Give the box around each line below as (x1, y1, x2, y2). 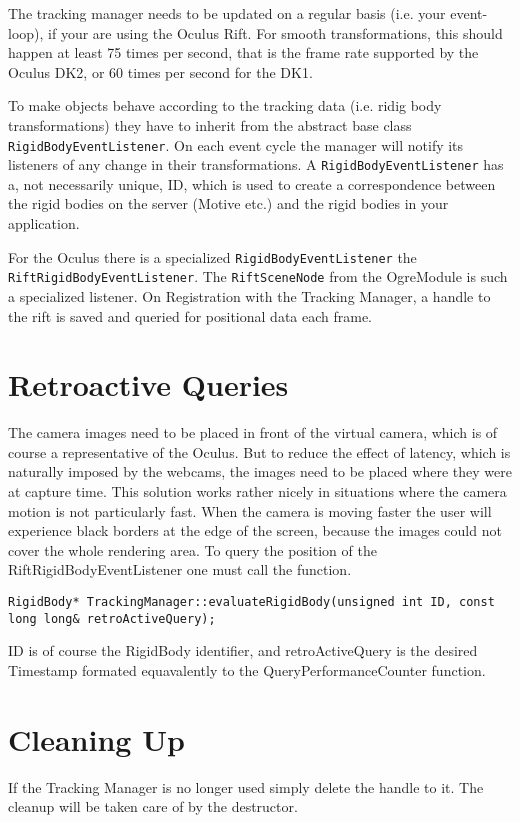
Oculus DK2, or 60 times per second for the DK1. (8, 61, 313, 82)
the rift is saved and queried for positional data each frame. (8, 305, 373, 326)
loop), (8, 22, 44, 43)
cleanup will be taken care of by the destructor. (8, 796, 298, 817)
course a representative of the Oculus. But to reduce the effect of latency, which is (8, 441, 511, 462)
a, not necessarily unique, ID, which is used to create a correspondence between (8, 173, 496, 194)
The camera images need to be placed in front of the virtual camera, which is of (8, 422, 498, 443)
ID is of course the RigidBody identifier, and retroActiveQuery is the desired (8, 640, 478, 661)
